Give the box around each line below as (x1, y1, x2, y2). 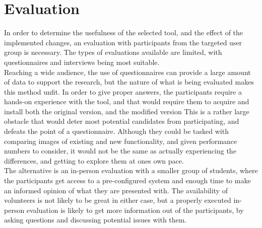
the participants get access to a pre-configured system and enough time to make (4, 175, 251, 186)
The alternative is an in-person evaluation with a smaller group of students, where (4, 165, 258, 176)
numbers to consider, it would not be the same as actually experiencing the (4, 145, 236, 156)
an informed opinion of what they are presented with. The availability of (4, 185, 228, 195)
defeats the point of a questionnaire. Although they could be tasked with (4, 126, 229, 136)
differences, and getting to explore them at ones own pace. (4, 155, 184, 166)
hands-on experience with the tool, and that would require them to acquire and (4, 96, 249, 107)
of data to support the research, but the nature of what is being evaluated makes (4, 77, 254, 87)
